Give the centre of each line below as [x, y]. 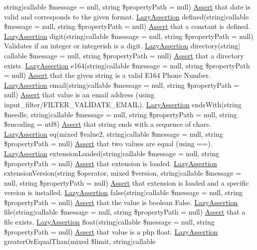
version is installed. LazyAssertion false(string [74, 192]
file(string [19, 212]
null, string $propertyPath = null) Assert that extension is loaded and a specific [127, 182]
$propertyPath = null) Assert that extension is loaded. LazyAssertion [111, 163]
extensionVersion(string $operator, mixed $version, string [91, 173]
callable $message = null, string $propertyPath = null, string [143, 114]
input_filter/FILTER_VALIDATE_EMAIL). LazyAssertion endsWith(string [123, 104]
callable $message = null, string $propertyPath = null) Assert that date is [137, 6]
